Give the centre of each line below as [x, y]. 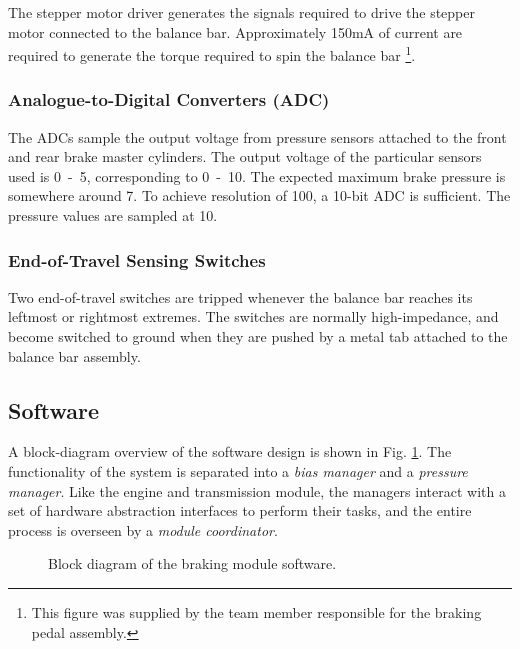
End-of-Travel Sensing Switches [137, 259]
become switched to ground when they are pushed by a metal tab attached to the [258, 336]
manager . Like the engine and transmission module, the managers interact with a [257, 490]
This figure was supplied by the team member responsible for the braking [256, 611]
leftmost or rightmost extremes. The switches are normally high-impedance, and [253, 316]
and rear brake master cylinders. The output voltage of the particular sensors [245, 156]
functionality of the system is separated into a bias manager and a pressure [238, 471]
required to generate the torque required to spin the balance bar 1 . [212, 53]
